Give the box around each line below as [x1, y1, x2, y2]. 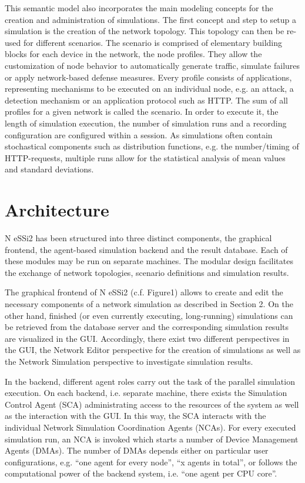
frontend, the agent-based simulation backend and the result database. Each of [5, 243, 288, 255]
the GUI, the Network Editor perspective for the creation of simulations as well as [5, 344, 301, 356]
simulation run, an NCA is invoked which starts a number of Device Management [5, 432, 299, 445]
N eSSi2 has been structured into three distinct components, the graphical [5, 232, 272, 244]
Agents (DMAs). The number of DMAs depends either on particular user [5, 444, 269, 457]
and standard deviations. [5, 163, 94, 175]
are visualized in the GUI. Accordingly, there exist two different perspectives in [5, 332, 290, 344]
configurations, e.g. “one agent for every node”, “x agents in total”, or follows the [5, 455, 297, 468]
